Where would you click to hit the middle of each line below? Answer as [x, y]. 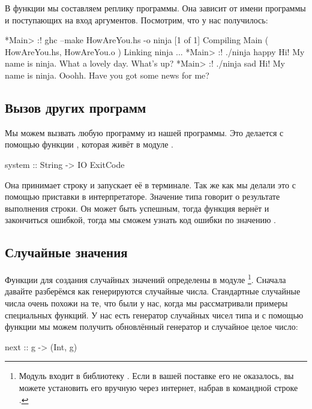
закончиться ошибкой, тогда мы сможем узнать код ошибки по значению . [141, 220]
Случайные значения [66, 252]
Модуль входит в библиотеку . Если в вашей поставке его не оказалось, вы [156, 376]
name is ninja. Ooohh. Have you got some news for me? [107, 75]
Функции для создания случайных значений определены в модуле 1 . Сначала [145, 279]
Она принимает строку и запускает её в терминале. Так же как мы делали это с [150, 184]
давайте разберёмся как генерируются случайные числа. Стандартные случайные [153, 291]
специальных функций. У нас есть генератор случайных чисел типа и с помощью [154, 315]
